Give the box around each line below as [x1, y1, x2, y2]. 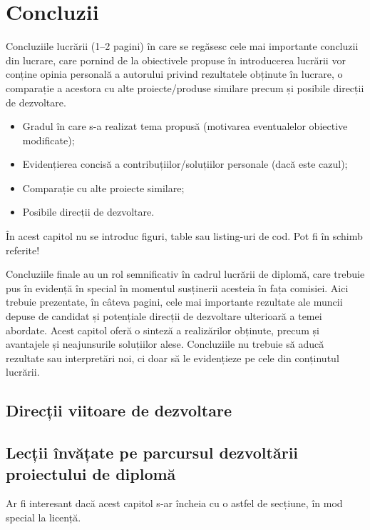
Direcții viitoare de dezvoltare [6, 399, 232, 421]
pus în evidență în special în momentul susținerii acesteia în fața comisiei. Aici [6, 280, 349, 295]
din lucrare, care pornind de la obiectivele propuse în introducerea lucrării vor [6, 52, 346, 67]
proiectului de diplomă [6, 462, 176, 484]
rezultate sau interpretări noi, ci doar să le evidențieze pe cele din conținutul [6, 350, 339, 365]
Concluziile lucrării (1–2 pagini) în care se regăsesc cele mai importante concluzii [6, 39, 359, 54]
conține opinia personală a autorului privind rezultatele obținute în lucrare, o [6, 66, 343, 81]
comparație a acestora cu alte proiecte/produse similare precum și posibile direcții [6, 80, 364, 95]
